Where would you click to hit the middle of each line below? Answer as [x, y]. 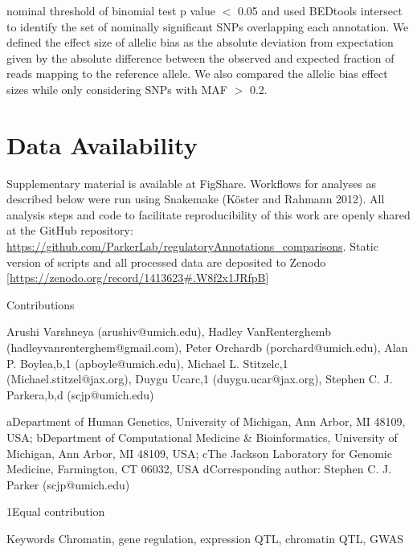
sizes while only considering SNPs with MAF [117, 89]
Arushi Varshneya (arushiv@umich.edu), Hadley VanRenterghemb [169, 331]
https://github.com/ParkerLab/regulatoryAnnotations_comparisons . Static [192, 246]
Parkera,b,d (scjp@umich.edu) [80, 394]
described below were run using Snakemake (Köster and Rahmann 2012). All [196, 199]
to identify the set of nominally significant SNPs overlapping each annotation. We [208, 26]
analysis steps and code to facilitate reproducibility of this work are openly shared [208, 214]
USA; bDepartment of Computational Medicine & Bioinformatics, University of [202, 437]
